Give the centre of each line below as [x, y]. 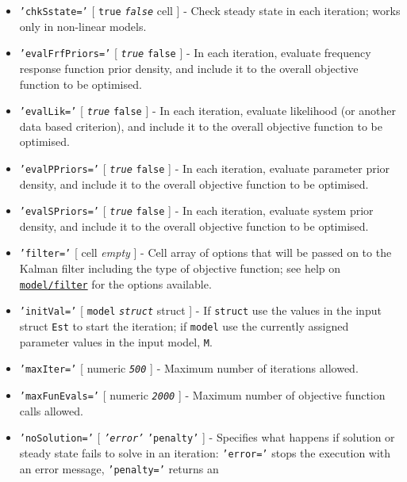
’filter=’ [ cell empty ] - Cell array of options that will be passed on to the [205, 252]
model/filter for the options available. [115, 283]
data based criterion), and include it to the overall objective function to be [201, 126]
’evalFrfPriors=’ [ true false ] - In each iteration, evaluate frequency [195, 53]
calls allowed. [51, 410]
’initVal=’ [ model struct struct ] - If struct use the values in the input [200, 310]
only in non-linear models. [83, 26]
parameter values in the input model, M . [116, 341]
